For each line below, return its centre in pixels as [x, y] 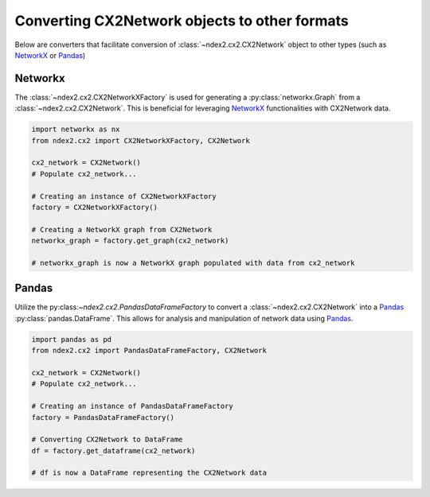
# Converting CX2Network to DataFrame [107, 440]
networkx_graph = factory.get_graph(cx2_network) [130, 241]
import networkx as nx [76, 130]
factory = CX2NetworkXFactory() [95, 207]
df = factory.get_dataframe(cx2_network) [113, 450]
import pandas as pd [71, 339]
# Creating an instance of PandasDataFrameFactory [133, 406]
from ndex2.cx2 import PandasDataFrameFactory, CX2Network [149, 351]
